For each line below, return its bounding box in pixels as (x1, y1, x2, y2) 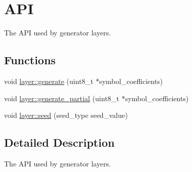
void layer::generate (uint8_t (4, 75, 94, 86)
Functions (4, 52, 56, 68)
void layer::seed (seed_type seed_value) (4, 110, 128, 120)
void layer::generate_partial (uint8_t (4, 93, 120, 103)
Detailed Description (4, 135, 115, 150)
